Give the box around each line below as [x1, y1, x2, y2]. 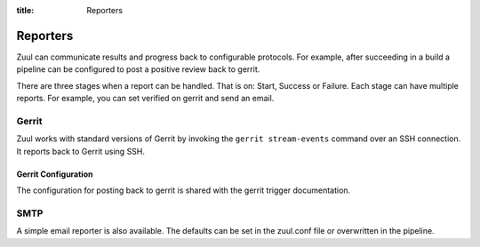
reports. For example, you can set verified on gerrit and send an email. [16, 93, 275, 104]
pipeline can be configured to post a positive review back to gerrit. [16, 64, 260, 75]
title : [16, 5, 35, 15]
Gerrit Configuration [16, 169, 93, 179]
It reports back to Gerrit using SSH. [16, 146, 146, 156]
